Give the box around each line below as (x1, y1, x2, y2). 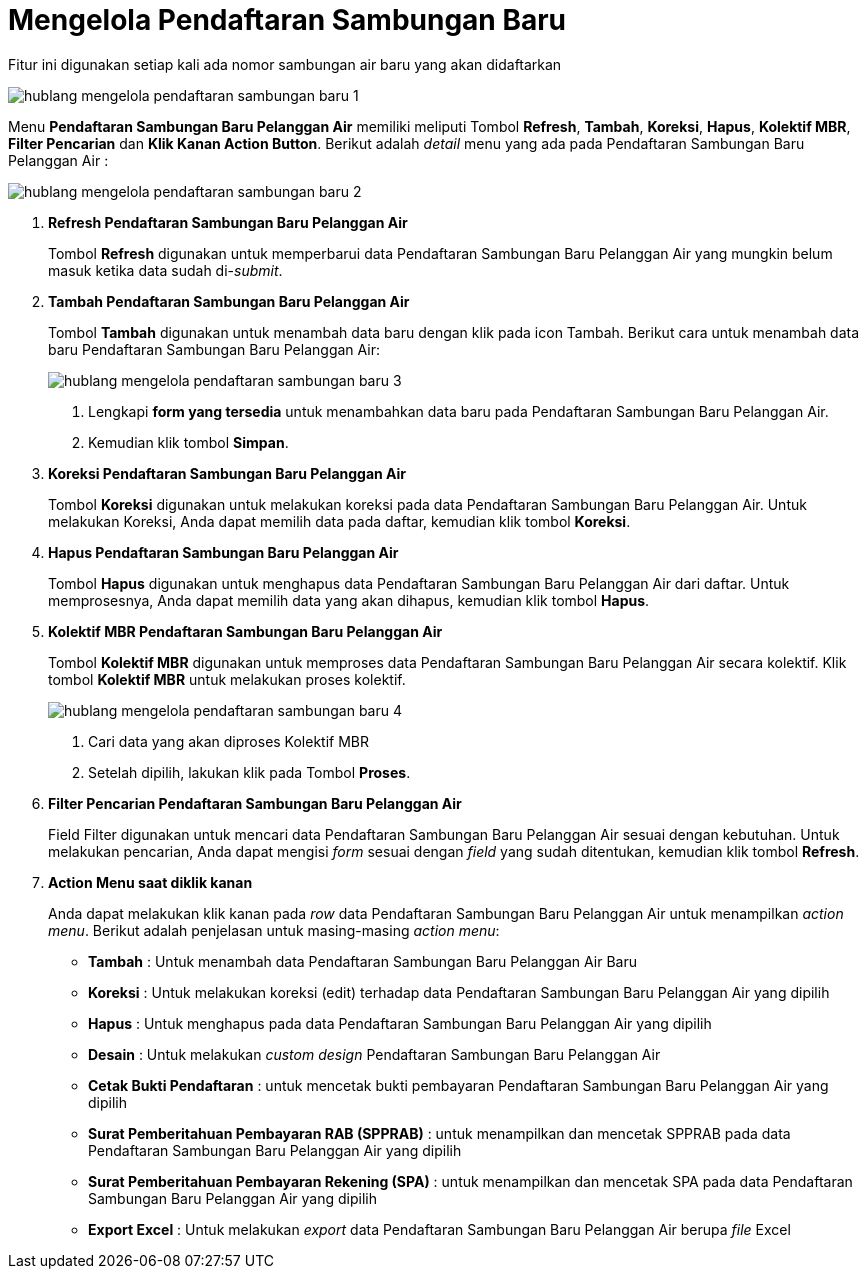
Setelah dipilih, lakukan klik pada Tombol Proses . (88, 763, 411, 781)
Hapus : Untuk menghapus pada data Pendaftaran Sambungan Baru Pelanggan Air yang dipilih (88, 1014, 712, 1032)
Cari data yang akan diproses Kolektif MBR (88, 732, 370, 750)
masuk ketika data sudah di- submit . (48, 261, 283, 279)
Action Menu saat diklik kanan (48, 873, 253, 891)
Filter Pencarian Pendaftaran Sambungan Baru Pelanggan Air (48, 794, 462, 812)
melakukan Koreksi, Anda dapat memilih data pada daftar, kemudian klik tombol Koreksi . (48, 512, 631, 530)
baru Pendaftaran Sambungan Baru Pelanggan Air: (48, 340, 380, 358)
